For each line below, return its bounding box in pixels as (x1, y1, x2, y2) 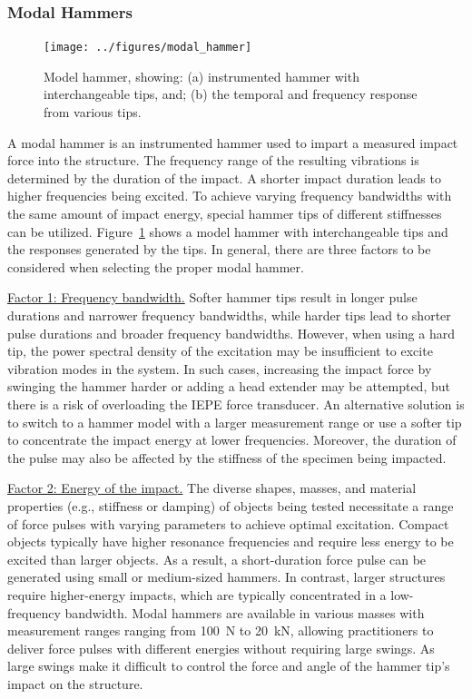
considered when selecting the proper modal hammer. (7, 257, 304, 276)
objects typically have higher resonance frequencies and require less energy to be (7, 532, 454, 551)
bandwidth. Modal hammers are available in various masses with (64, 603, 425, 622)
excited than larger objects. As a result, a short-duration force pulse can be (7, 549, 427, 568)
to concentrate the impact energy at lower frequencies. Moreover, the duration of (7, 430, 457, 449)
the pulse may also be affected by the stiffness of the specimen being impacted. (7, 448, 447, 467)
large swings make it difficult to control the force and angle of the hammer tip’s (7, 656, 450, 675)
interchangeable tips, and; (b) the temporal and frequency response (44, 84, 418, 103)
